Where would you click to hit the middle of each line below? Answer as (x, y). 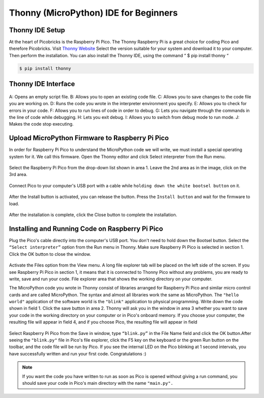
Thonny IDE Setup (37, 30)
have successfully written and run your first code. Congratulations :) (78, 354)
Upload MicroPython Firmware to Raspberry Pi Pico (89, 138)
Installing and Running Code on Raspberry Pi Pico (86, 229)
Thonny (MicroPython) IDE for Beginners (93, 13)
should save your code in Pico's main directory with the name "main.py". (98, 383)
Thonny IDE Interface (42, 84)
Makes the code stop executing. (41, 124)
